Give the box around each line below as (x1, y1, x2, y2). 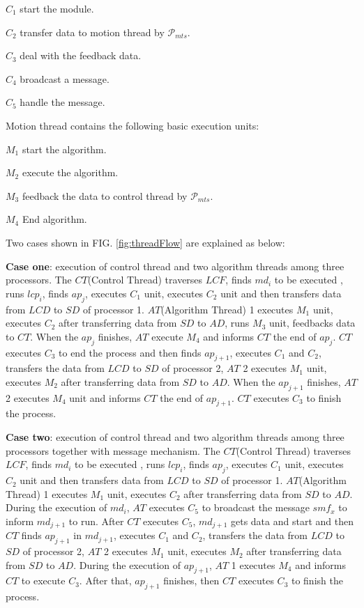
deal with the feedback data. (20, 48, 142, 63)
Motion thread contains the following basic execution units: (6, 118, 259, 132)
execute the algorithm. (22, 165, 119, 180)
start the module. (20, 1, 94, 15)
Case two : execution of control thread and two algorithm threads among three (6, 430, 344, 444)
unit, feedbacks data (268, 315, 356, 330)
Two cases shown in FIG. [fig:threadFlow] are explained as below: (6, 235, 285, 249)
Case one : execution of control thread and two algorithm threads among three (6, 258, 344, 273)
